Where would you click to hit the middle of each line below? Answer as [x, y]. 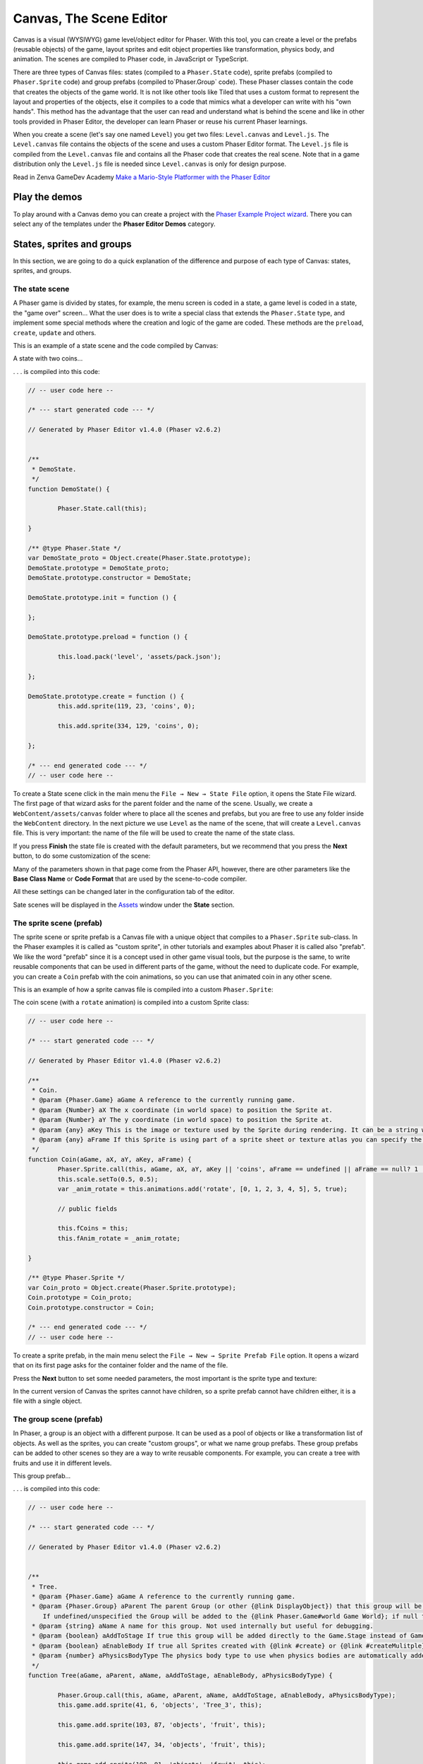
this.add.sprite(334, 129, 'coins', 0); [128, 726]
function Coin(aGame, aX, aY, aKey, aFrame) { [110, 1159]
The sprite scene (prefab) [57, 923]
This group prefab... [42, 1476]
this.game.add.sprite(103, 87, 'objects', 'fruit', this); [162, 1725]
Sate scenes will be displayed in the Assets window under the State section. [124, 905]
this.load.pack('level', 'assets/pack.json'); [139, 657]
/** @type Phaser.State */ [74, 548]
